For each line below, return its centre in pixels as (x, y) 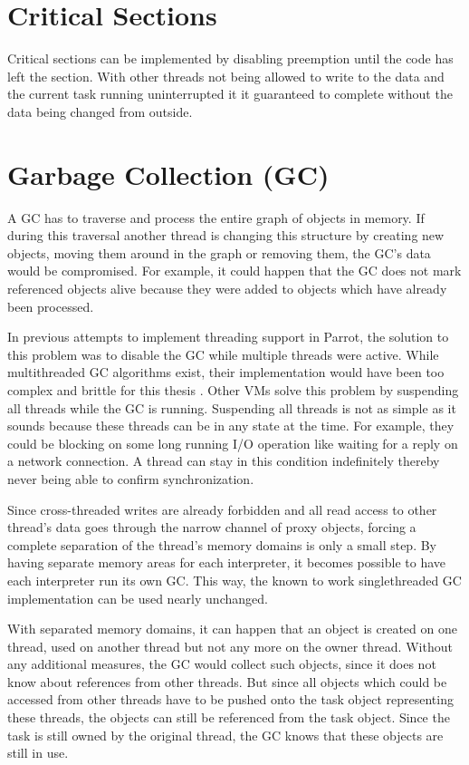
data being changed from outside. (100, 111)
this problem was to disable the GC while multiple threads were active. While (223, 354)
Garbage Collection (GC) (168, 174)
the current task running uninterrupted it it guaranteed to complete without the (230, 94)
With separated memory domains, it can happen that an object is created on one (232, 629)
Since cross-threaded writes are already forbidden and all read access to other (222, 509)
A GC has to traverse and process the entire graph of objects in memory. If (216, 217)
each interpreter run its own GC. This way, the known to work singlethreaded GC (234, 580)
